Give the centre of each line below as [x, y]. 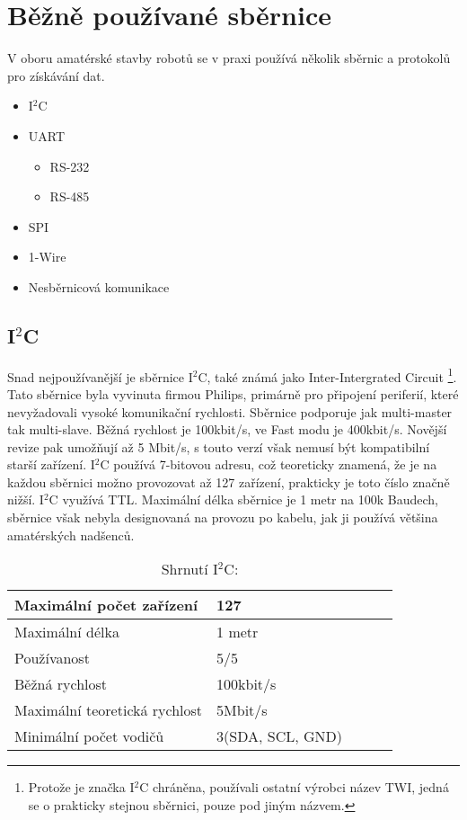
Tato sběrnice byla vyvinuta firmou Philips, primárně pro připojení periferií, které [233, 393]
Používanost [52, 658]
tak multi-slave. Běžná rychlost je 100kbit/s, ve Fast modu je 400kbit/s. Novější [227, 429]
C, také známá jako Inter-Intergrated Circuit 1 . [327, 375]
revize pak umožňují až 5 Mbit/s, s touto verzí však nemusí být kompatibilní [219, 446]
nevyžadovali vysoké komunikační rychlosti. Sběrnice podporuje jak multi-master [230, 411]
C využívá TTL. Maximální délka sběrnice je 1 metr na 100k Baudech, [243, 499]
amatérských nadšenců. [71, 535]
